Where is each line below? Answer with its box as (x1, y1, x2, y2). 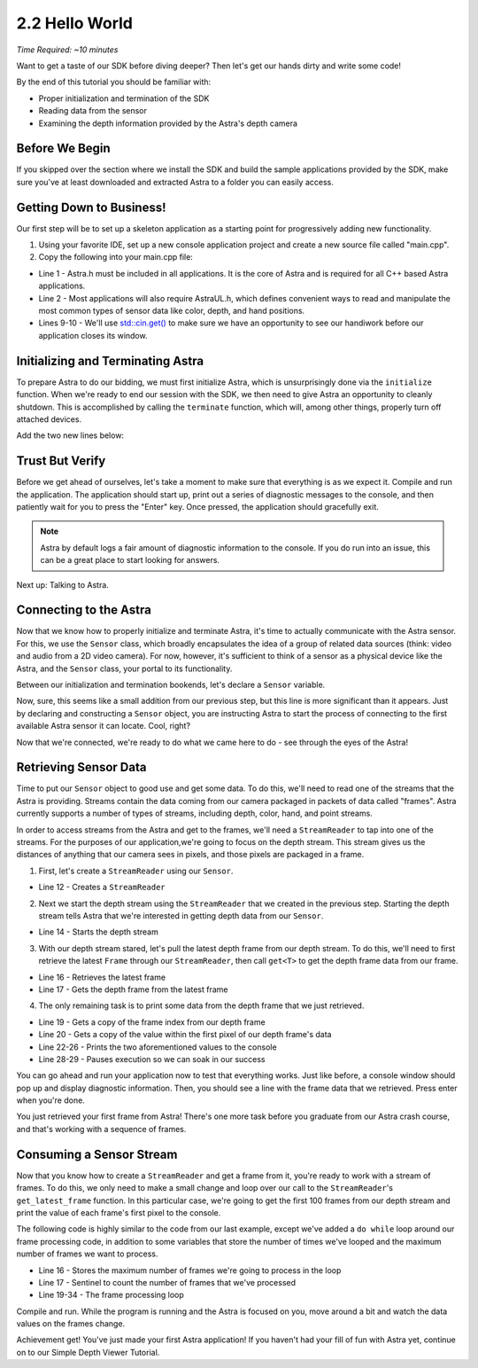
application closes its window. (38, 330, 148, 340)
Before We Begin (16, 141, 111, 156)
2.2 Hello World (16, 13, 133, 33)
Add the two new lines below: (16, 430, 124, 441)
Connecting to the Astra (16, 603, 152, 618)
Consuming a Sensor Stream (16, 1146, 178, 1161)
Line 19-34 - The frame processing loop (38, 1290, 185, 1301)
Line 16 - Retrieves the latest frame (38, 972, 166, 982)
